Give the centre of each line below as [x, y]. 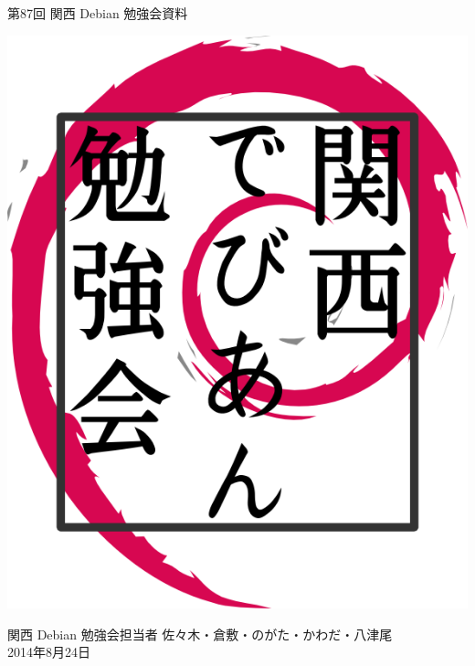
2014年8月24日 [49, 652]
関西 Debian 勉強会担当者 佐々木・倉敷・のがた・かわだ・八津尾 [200, 634]
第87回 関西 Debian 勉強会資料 [98, 13]
